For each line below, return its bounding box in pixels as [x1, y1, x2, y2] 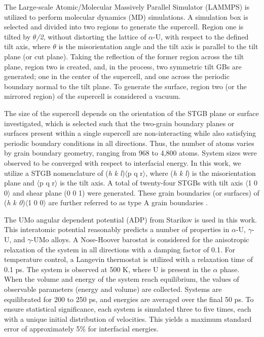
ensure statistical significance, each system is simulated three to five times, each [4, 304, 251, 314]
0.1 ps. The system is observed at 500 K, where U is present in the [4, 264, 211, 274]
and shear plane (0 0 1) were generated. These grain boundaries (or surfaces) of [13, 187, 259, 198]
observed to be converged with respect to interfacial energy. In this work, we [4, 157, 241, 168]
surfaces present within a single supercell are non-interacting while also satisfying [4, 128, 256, 138]
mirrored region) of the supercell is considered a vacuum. [4, 91, 181, 101]
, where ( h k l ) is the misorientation [145, 167, 256, 178]
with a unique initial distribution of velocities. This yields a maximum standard [4, 313, 252, 324]
